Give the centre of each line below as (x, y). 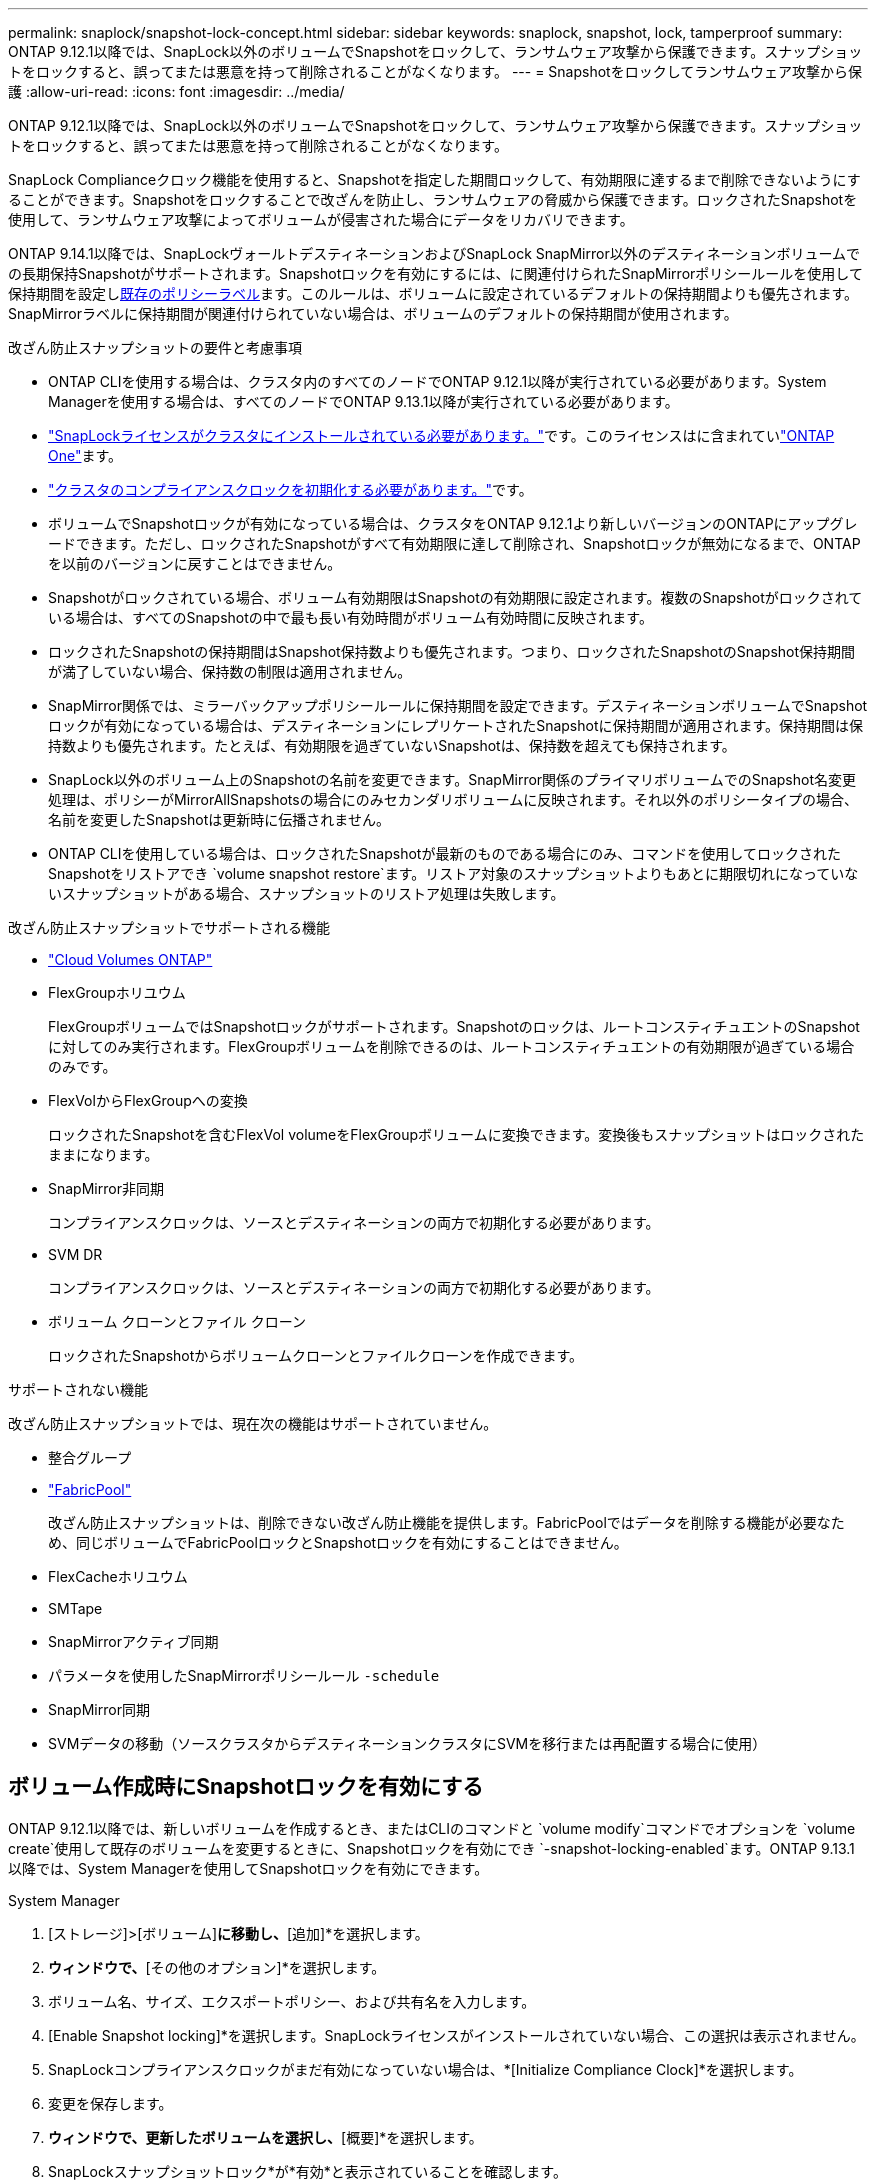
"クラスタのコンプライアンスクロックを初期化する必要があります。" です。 (290, 489)
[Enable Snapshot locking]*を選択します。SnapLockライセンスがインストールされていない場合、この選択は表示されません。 (456, 2035)
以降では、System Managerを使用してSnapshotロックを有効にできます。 (248, 1868)
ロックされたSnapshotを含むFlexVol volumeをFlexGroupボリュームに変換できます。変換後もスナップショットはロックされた (456, 1134)
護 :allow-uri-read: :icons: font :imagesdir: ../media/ (176, 91)
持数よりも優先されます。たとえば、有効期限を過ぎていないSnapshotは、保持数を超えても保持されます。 (392, 745)
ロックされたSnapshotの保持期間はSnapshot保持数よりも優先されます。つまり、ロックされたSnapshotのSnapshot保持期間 (452, 651)
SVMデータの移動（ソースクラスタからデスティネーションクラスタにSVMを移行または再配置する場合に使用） (407, 1743)
